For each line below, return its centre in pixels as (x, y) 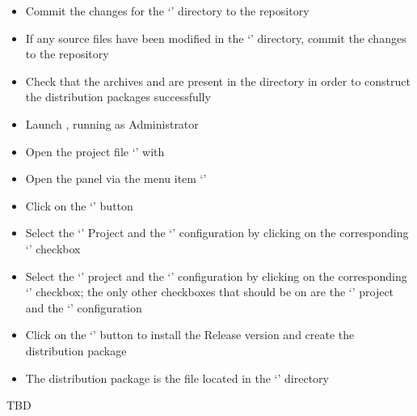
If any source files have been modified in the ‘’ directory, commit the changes (216, 38)
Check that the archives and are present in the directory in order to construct (218, 81)
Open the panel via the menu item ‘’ (116, 178)
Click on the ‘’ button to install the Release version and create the (190, 335)
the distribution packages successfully (118, 97)
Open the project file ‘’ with (95, 151)
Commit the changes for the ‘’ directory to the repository (167, 11)
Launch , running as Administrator (112, 123)
